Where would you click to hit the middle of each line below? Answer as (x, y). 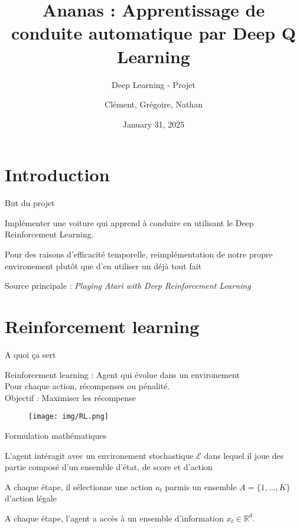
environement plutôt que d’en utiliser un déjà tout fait (103, 265)
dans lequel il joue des (244, 455)
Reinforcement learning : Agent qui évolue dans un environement (122, 374)
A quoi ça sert (30, 354)
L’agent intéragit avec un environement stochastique (99, 455)
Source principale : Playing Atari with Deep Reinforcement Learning (128, 286)
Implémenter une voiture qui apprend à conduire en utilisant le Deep (129, 222)
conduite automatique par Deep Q (154, 33)
